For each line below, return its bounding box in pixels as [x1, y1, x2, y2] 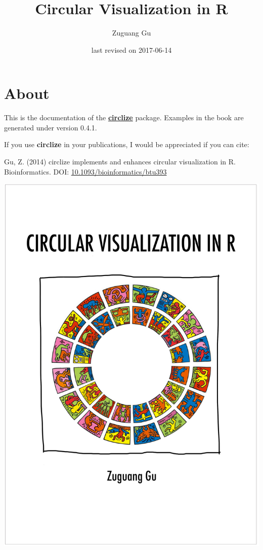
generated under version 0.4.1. [4, 122, 97, 132]
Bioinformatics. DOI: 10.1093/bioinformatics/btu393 [4, 166, 167, 177]
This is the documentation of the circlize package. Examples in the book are [4, 112, 244, 123]
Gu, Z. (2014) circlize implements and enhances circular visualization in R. [4, 156, 236, 167]
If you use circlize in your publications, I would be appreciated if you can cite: [4, 139, 249, 150]
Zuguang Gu [112, 27, 151, 38]
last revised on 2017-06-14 [91, 44, 172, 55]
